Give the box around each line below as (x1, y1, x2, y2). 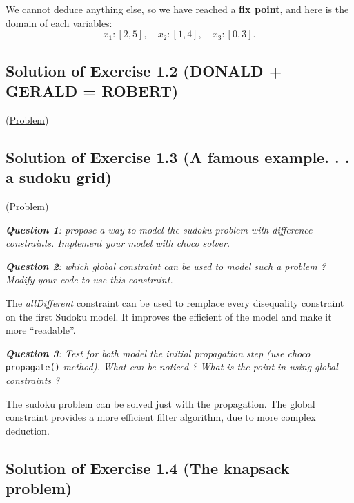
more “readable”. (6, 323, 76, 337)
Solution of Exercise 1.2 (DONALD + (6, 59, 282, 81)
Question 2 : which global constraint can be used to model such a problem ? (6, 258, 326, 273)
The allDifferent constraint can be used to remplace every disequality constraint (6, 295, 344, 310)
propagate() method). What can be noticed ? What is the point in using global (6, 359, 338, 374)
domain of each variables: (6, 15, 112, 30)
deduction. (6, 423, 50, 437)
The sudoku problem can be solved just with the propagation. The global (6, 396, 315, 410)
